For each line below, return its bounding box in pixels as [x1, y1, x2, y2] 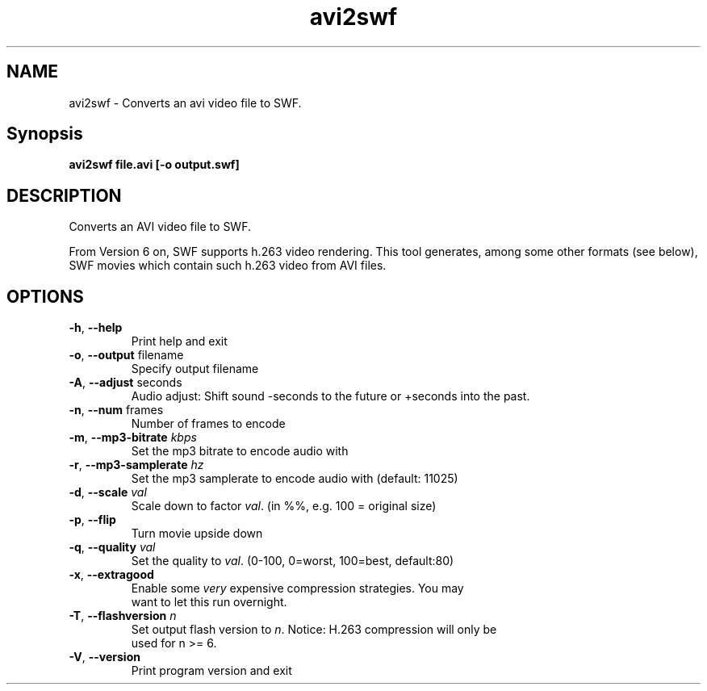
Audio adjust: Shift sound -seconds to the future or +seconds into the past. [131, 389, 530, 404]
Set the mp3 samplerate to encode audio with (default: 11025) [131, 471, 458, 486]
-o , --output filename [69, 348, 184, 362]
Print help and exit [131, 334, 228, 349]
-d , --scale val [69, 485, 147, 500]
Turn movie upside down [131, 526, 263, 541]
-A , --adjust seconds [69, 375, 182, 390]
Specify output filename [131, 362, 259, 376]
